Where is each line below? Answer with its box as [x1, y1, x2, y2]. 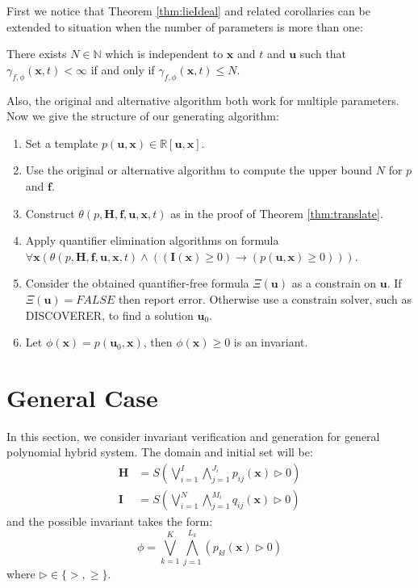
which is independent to [105, 45, 224, 62]
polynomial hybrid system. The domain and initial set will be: [6, 443, 313, 460]
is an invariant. [233, 334, 308, 351]
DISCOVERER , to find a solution [25, 306, 194, 323]
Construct [25, 204, 75, 221]
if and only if [90, 61, 155, 78]
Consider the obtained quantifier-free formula [25, 275, 249, 292]
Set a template [25, 134, 98, 151]
